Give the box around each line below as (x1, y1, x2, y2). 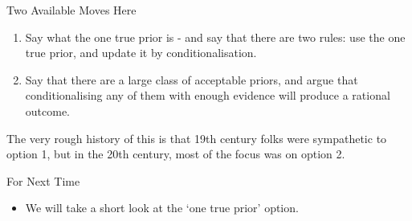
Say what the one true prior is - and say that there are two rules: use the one (25, 28, 406, 45)
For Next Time (6, 172, 80, 189)
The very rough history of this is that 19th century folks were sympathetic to (6, 129, 387, 146)
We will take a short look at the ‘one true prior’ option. (25, 199, 299, 216)
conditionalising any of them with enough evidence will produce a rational (25, 87, 390, 104)
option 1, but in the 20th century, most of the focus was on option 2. (6, 145, 345, 162)
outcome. (25, 102, 71, 119)
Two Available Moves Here (6, 2, 137, 18)
